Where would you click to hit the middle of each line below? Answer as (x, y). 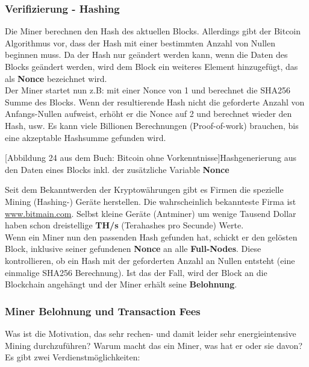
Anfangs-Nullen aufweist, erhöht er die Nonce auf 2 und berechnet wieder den (148, 114)
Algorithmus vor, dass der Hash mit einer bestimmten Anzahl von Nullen (140, 42)
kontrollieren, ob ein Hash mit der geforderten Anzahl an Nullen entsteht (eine (150, 260)
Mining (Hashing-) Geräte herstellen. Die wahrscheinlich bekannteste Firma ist (151, 201)
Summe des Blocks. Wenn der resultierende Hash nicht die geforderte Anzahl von (155, 102)
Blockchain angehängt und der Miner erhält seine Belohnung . (121, 284)
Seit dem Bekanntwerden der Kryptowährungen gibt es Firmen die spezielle (144, 190)
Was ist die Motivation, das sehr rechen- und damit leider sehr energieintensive (151, 333)
